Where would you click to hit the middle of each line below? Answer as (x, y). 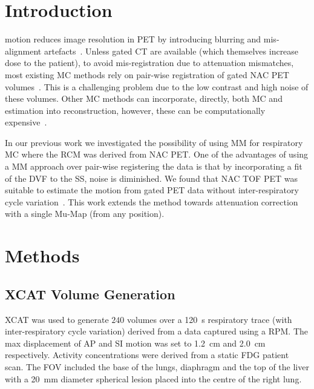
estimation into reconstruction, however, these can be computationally (135, 110)
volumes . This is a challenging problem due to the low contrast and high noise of (157, 86)
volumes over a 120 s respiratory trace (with (209, 319)
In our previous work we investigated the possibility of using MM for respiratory (154, 142)
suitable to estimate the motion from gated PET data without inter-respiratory (152, 190)
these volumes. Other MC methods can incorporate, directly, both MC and (144, 98)
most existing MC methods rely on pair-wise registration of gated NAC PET (147, 74)
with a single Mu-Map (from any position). (85, 214)
